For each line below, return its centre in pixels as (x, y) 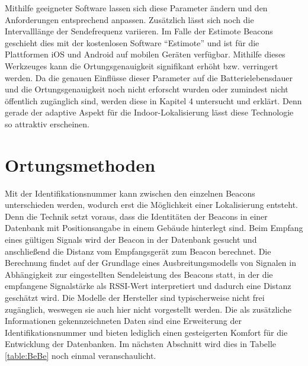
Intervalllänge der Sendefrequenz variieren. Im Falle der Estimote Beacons (139, 31)
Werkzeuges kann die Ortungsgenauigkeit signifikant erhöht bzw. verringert (142, 65)
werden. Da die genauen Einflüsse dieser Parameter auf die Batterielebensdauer (149, 77)
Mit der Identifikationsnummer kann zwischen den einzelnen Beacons (130, 193)
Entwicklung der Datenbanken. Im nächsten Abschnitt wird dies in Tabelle (141, 344)
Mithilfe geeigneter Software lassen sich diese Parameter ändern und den (136, 8)
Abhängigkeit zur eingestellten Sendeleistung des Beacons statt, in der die (139, 274)
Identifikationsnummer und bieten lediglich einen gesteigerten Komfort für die (146, 332)
